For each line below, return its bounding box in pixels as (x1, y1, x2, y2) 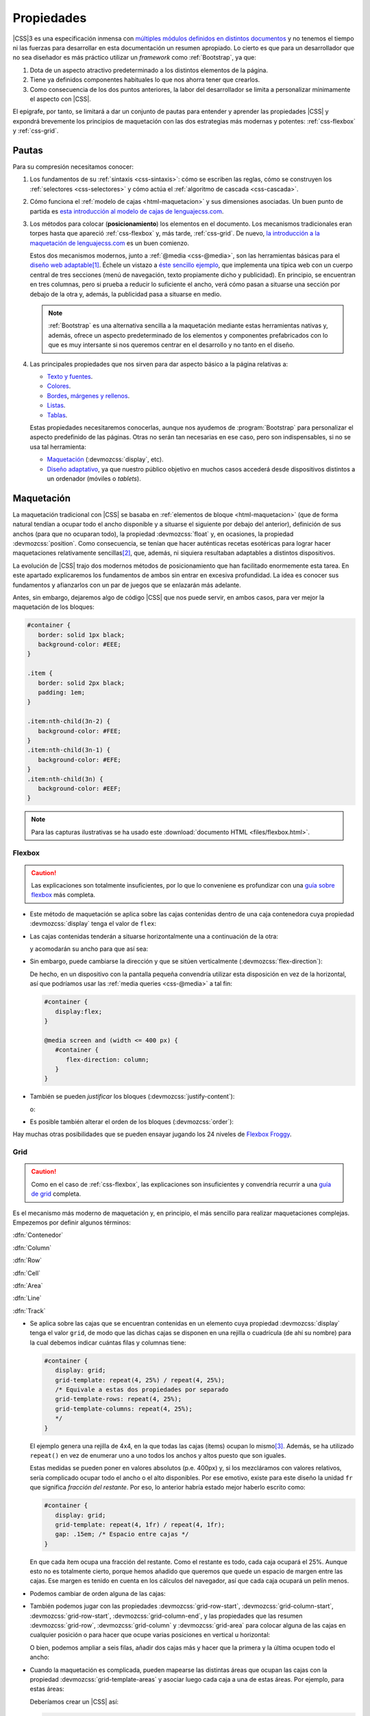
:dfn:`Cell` (12, 1268, 41, 1277)
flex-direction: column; (66, 1056, 150, 1063)
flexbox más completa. (31, 891, 96, 899)
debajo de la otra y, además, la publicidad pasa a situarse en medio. (29, 290, 222, 298)
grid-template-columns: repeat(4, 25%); (55, 1404, 193, 1413)
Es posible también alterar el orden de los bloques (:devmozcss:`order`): (29, 1117, 234, 1126)
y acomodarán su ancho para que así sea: (29, 944, 149, 953)
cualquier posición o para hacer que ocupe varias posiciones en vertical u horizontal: (29, 1631, 271, 1639)
